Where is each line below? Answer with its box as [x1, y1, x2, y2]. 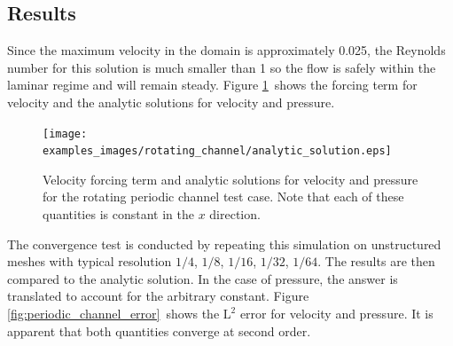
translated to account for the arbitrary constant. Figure [7, 287, 309, 305]
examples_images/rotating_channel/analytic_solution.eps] [43, 145, 392, 158]
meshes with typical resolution [7, 252, 172, 271]
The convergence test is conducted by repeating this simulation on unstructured [7, 234, 441, 253]
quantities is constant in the [43, 205, 194, 224]
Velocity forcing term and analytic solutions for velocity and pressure [43, 169, 418, 188]
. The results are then [317, 252, 435, 271]
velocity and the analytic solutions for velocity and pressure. [7, 92, 335, 111]
